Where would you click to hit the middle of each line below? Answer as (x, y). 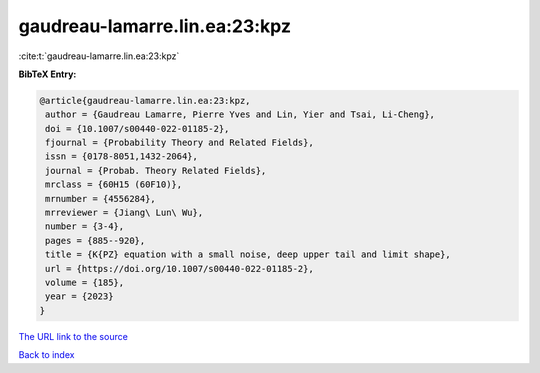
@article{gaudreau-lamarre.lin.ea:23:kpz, (145, 100)
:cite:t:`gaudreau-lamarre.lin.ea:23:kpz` (99, 56)
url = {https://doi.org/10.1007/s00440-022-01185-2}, (179, 268)
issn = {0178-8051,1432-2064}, (122, 156)
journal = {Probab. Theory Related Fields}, (156, 170)
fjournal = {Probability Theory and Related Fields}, (179, 143)
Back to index (46, 355)
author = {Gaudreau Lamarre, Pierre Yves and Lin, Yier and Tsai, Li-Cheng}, (240, 114)
